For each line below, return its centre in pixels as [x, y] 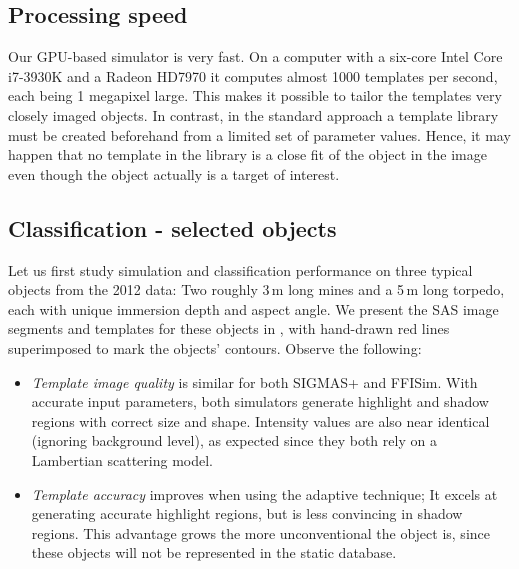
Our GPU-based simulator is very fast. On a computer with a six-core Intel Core [255, 56]
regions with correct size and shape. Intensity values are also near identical [260, 420]
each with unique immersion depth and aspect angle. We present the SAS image [253, 308]
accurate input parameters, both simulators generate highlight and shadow [260, 401]
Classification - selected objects [172, 227]
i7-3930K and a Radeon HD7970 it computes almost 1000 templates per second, [253, 75]
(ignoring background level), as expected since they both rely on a [234, 440]
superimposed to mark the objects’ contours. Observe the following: [215, 347]
